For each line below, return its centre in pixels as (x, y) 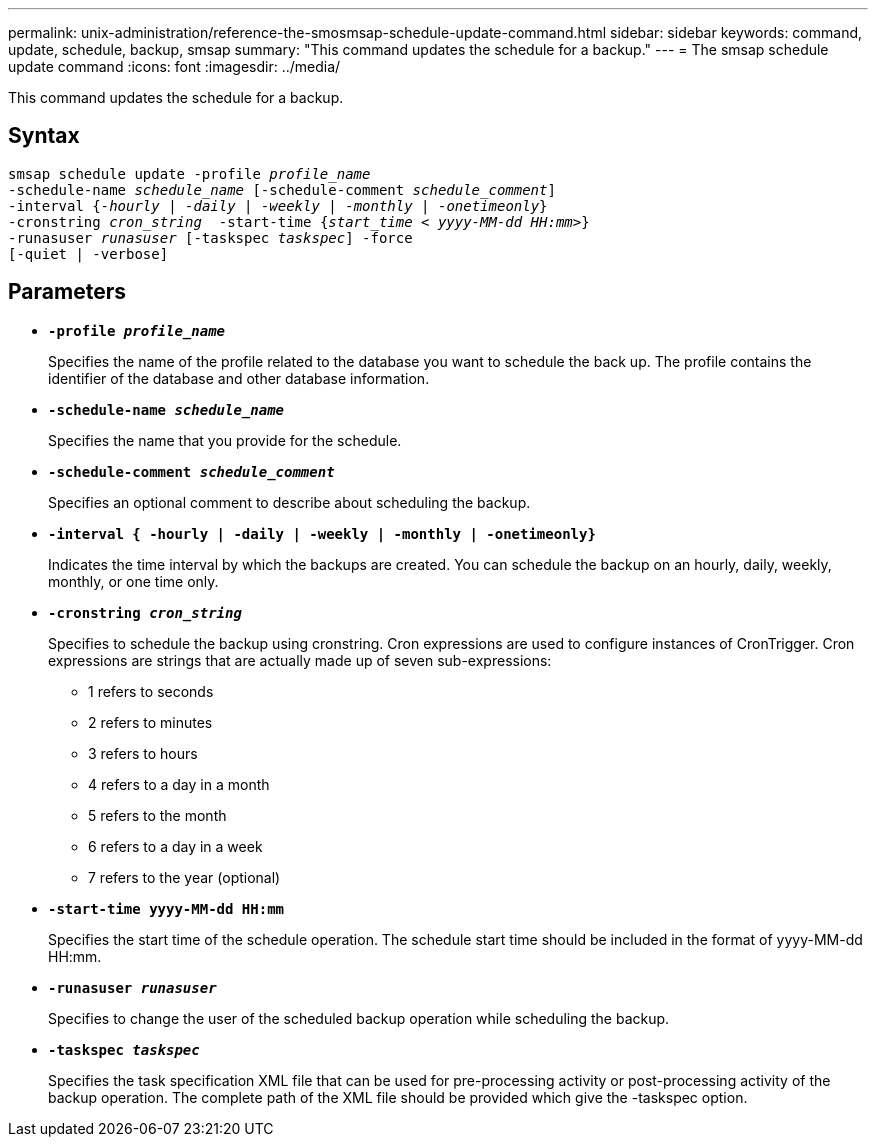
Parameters (67, 292)
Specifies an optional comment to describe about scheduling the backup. (289, 502)
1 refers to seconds (151, 691)
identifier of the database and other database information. (239, 378)
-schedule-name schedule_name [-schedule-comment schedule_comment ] (282, 189)
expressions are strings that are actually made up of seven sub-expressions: (300, 660)
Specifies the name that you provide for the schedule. (225, 440)
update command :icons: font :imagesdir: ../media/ (174, 66)
